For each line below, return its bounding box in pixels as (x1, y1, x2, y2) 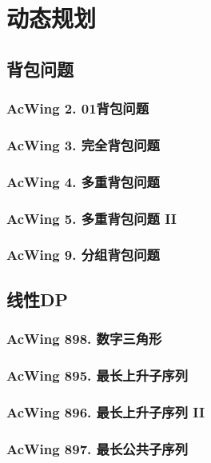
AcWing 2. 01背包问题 (6, 98, 149, 118)
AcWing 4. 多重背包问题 (6, 171, 160, 191)
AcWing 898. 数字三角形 (6, 329, 162, 349)
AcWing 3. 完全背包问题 (6, 134, 160, 154)
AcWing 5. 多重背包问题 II (6, 208, 177, 228)
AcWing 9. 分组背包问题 (6, 245, 160, 265)
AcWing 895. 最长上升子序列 (6, 365, 189, 385)
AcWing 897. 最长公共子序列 (6, 438, 189, 458)
